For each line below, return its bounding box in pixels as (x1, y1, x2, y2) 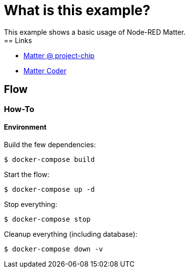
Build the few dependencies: (4, 140, 96, 149)
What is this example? (4, 2, 150, 19)
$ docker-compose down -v (4, 245, 103, 253)
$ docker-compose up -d (4, 185, 95, 193)
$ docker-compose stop (4, 215, 91, 223)
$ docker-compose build (4, 155, 95, 163)
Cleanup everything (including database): (4, 229, 138, 238)
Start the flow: (4, 170, 49, 179)
